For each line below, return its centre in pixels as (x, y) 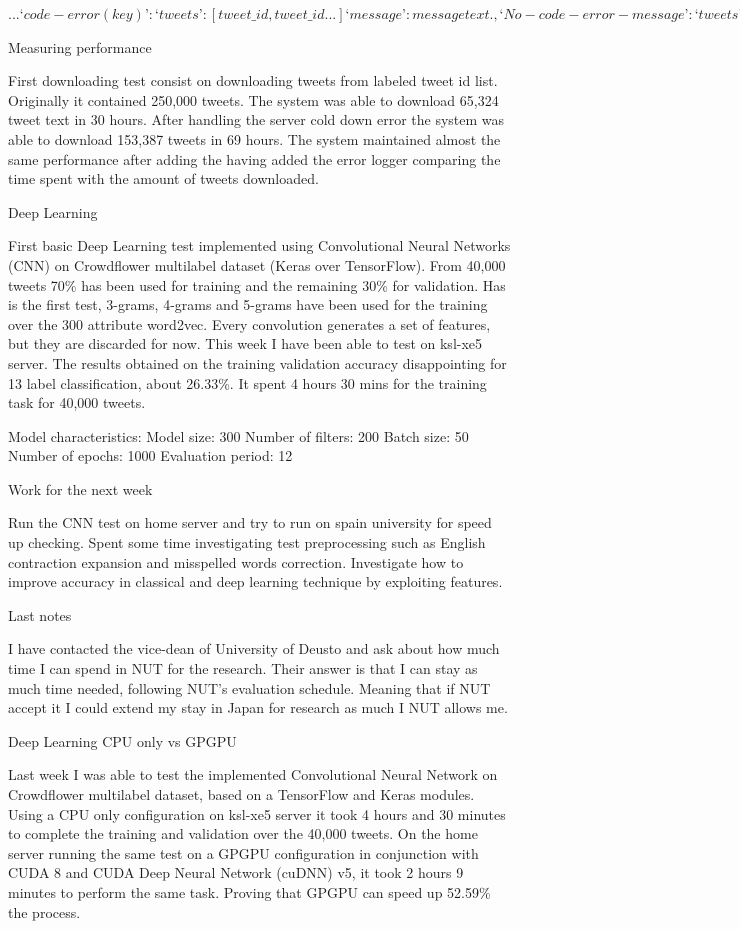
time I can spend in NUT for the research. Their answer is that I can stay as (243, 668)
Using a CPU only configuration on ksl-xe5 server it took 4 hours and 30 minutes (257, 813)
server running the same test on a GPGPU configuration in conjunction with (243, 852)
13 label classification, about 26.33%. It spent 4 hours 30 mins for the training (247, 382)
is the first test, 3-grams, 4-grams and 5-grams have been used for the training (248, 304)
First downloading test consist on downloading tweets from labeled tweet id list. (253, 80)
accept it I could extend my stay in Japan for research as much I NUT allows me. (258, 707)
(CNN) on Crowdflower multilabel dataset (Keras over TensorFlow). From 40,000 (257, 264)
